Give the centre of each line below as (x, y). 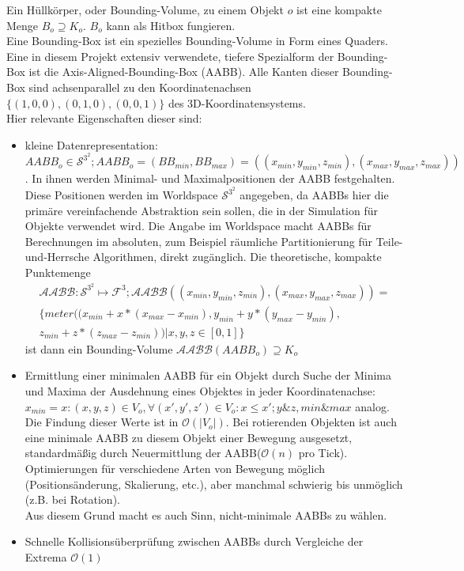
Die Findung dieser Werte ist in (102, 422)
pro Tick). (323, 453)
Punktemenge (58, 272)
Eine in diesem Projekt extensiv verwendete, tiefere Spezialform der (170, 56)
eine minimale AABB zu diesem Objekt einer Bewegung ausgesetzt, (189, 437)
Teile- (389, 241)
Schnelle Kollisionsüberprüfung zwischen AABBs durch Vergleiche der (194, 541)
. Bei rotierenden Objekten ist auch (311, 422)
